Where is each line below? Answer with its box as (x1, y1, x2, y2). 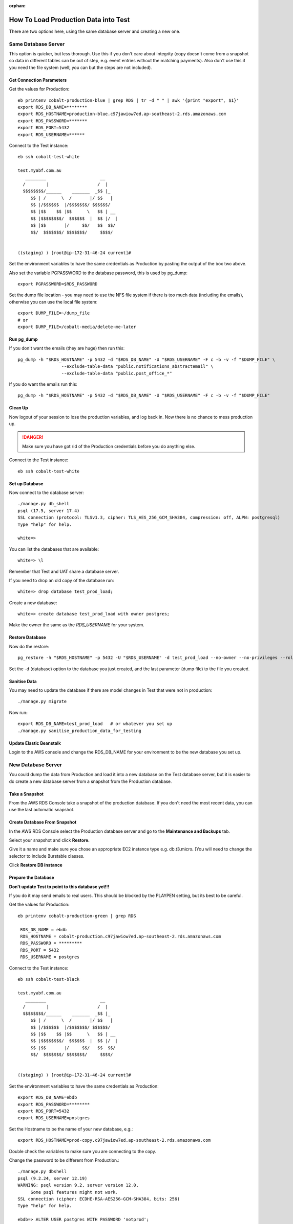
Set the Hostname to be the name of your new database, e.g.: (9, 1126, 133, 1132)
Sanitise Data (9, 678, 37, 684)
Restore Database (9, 635, 46, 640)
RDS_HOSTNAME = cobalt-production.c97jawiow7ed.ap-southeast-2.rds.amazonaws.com (20, 934, 221, 939)
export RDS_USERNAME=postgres (18, 1115, 90, 1121)
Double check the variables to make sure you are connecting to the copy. (9, 1148, 156, 1154)
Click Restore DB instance (9, 862, 63, 868)
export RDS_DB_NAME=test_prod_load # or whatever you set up (18, 721, 172, 727)
